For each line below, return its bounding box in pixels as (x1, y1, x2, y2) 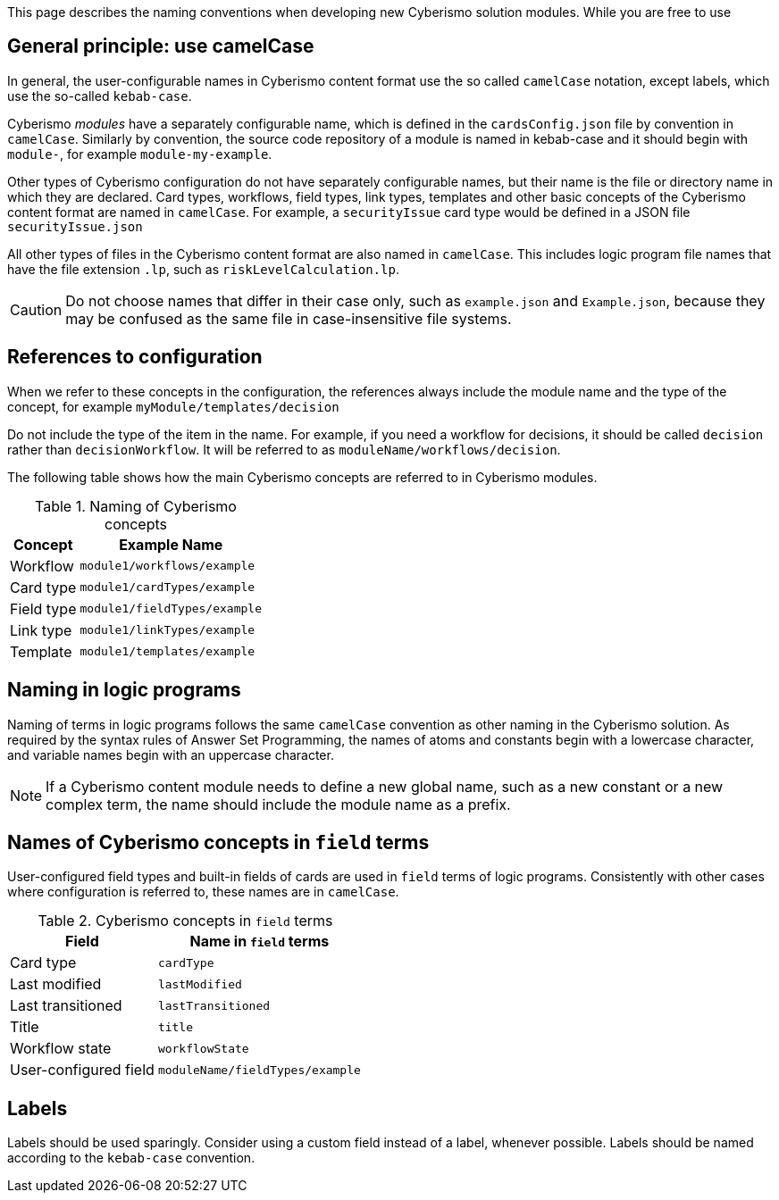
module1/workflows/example (80, 559, 255, 573)
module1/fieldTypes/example (80, 602, 262, 616)
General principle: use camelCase (7, 35, 314, 58)
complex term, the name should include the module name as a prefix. (46, 795, 511, 813)
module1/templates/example (80, 645, 255, 659)
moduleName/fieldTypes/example (157, 1062, 361, 1077)
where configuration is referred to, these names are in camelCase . (7, 884, 399, 900)
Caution (10, 300, 63, 319)
